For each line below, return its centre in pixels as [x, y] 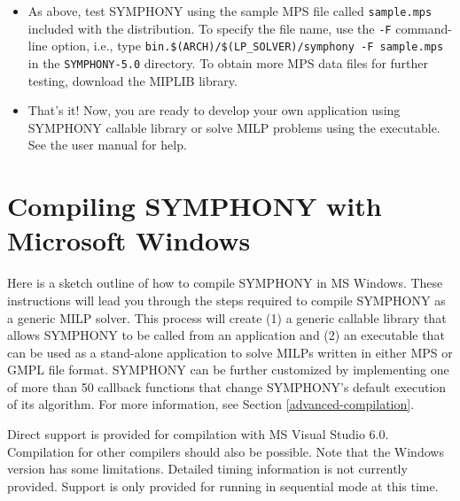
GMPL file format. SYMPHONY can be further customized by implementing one [228, 370]
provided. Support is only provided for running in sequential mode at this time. [223, 486]
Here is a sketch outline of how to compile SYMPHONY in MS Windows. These [225, 283]
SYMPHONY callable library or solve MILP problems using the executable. [234, 127]
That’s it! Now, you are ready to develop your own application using [214, 110]
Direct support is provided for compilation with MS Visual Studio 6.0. [198, 434]
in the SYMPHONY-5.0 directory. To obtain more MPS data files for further [228, 62]
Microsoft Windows [129, 240]
